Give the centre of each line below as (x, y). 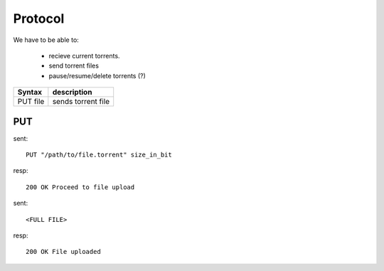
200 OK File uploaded (63, 252)
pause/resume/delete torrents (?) (97, 75)
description (72, 92)
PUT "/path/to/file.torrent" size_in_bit (99, 155)
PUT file (31, 102)
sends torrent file (81, 102)
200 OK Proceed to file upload (80, 187)
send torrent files (74, 66)
